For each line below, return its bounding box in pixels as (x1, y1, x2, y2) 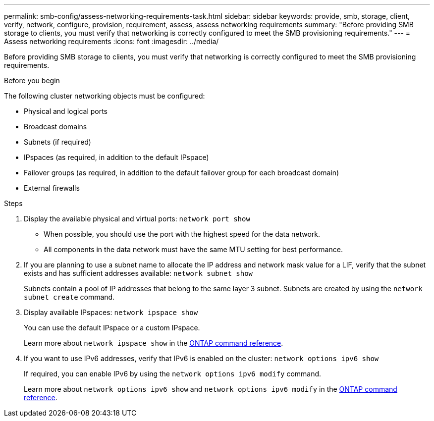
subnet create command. (24, 293, 115, 301)
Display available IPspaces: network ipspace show (24, 308, 198, 316)
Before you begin (4, 76, 60, 85)
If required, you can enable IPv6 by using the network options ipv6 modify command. (24, 369, 322, 378)
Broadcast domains (24, 122, 87, 131)
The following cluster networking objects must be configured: (4, 92, 205, 100)
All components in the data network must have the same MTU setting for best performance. (44, 245, 343, 254)
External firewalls (24, 184, 80, 192)
